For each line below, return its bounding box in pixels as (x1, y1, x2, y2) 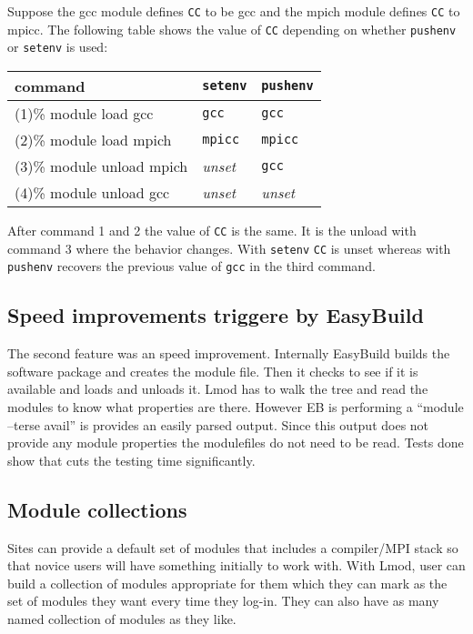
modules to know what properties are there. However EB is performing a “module (7, 397, 464, 416)
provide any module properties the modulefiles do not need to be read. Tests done (7, 433, 464, 452)
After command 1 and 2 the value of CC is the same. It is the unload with (7, 220, 417, 239)
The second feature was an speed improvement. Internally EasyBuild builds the (7, 344, 450, 363)
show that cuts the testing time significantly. (7, 450, 256, 469)
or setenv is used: (7, 37, 108, 56)
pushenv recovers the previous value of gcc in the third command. (7, 257, 376, 276)
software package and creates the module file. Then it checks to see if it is (7, 361, 418, 380)
